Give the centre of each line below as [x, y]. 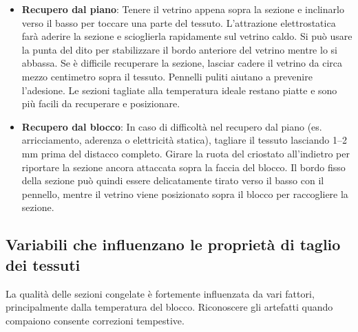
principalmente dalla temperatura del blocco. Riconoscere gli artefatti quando [169, 307]
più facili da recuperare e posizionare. [101, 103]
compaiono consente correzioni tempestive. [95, 320]
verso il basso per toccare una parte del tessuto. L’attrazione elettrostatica [179, 22]
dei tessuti [43, 264]
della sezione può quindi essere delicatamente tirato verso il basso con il [173, 180]
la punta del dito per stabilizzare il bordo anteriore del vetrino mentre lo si [179, 49]
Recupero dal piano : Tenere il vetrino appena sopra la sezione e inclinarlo [183, 9]
